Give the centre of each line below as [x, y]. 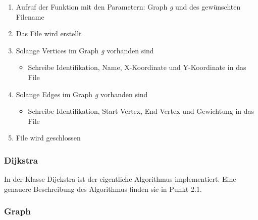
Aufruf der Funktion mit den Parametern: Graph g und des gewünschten [128, 7]
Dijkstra [21, 160]
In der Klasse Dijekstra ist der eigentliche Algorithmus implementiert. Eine [120, 179]
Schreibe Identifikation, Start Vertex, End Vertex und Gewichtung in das [141, 111]
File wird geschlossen [48, 138]
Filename [30, 16]
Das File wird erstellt [49, 33]
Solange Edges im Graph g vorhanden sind [82, 94]
